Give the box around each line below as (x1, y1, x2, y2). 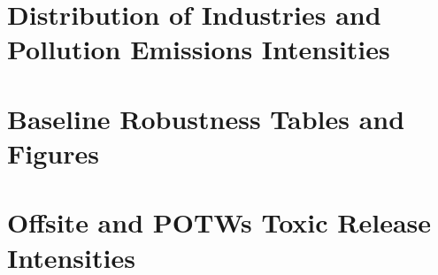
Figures (7, 134, 99, 171)
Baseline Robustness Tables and (7, 100, 405, 136)
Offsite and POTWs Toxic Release (7, 204, 432, 241)
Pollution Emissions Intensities (7, 31, 390, 67)
